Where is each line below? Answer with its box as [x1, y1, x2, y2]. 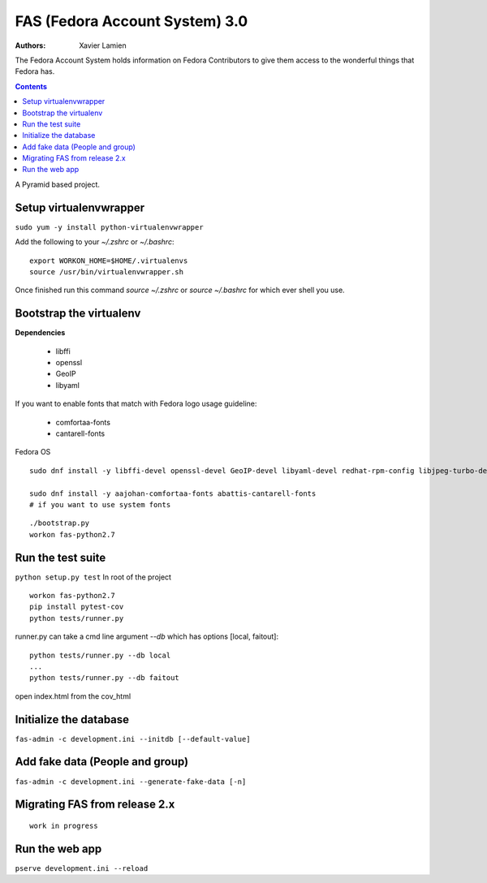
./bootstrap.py [29, 519, 90, 528]
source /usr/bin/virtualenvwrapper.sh [29, 267, 184, 276]
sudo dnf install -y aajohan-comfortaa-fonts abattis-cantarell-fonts [29, 489, 317, 498]
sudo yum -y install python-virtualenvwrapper [15, 222, 204, 231]
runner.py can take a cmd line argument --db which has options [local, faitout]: [15, 631, 279, 641]
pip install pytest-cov [29, 602, 124, 612]
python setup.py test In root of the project [15, 572, 172, 582]
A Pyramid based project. [15, 179, 101, 189]
